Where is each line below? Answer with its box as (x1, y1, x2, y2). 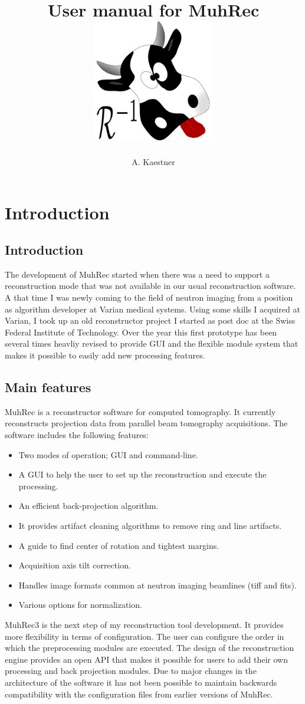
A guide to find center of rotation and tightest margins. (18, 539, 219, 551)
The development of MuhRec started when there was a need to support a (5, 268, 270, 280)
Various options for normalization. (18, 598, 142, 611)
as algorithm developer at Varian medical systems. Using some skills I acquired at (5, 302, 300, 315)
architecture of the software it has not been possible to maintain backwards (5, 676, 277, 688)
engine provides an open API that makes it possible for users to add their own (5, 653, 288, 665)
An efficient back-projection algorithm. (18, 499, 159, 512)
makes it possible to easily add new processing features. (5, 349, 205, 361)
